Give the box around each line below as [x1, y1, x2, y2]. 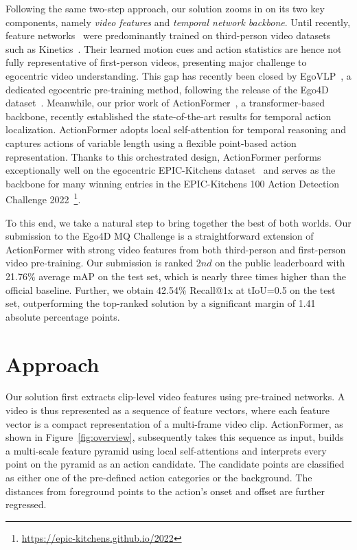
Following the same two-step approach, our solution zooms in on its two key [5, 1, 325, 15]
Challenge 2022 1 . [5, 190, 81, 206]
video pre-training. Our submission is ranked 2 [5, 255, 201, 270]
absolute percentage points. [5, 309, 120, 323]
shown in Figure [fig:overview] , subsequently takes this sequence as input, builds [5, 430, 344, 444]
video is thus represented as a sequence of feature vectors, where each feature [5, 403, 330, 417]
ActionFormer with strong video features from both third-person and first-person [5, 242, 346, 256]
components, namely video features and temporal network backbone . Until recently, [5, 14, 351, 29]
